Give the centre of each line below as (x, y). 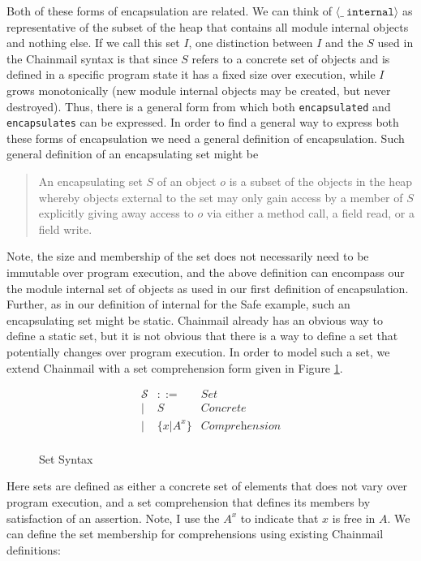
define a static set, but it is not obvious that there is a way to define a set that (202, 336)
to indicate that (279, 518)
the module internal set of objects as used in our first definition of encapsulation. (208, 288)
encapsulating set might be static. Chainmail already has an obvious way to (195, 319)
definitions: (34, 549)
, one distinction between (251, 43)
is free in (354, 518)
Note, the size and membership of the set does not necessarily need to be (188, 256)
